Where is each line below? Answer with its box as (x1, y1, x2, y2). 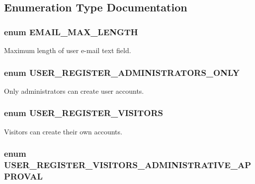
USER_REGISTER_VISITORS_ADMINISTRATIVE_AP (4, 159, 252, 171)
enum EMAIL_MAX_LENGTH (4, 25, 138, 38)
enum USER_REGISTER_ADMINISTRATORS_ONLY (4, 66, 240, 78)
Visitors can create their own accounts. (4, 126, 122, 136)
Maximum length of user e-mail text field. (4, 45, 131, 55)
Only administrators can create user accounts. (4, 85, 144, 96)
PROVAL (4, 170, 43, 182)
